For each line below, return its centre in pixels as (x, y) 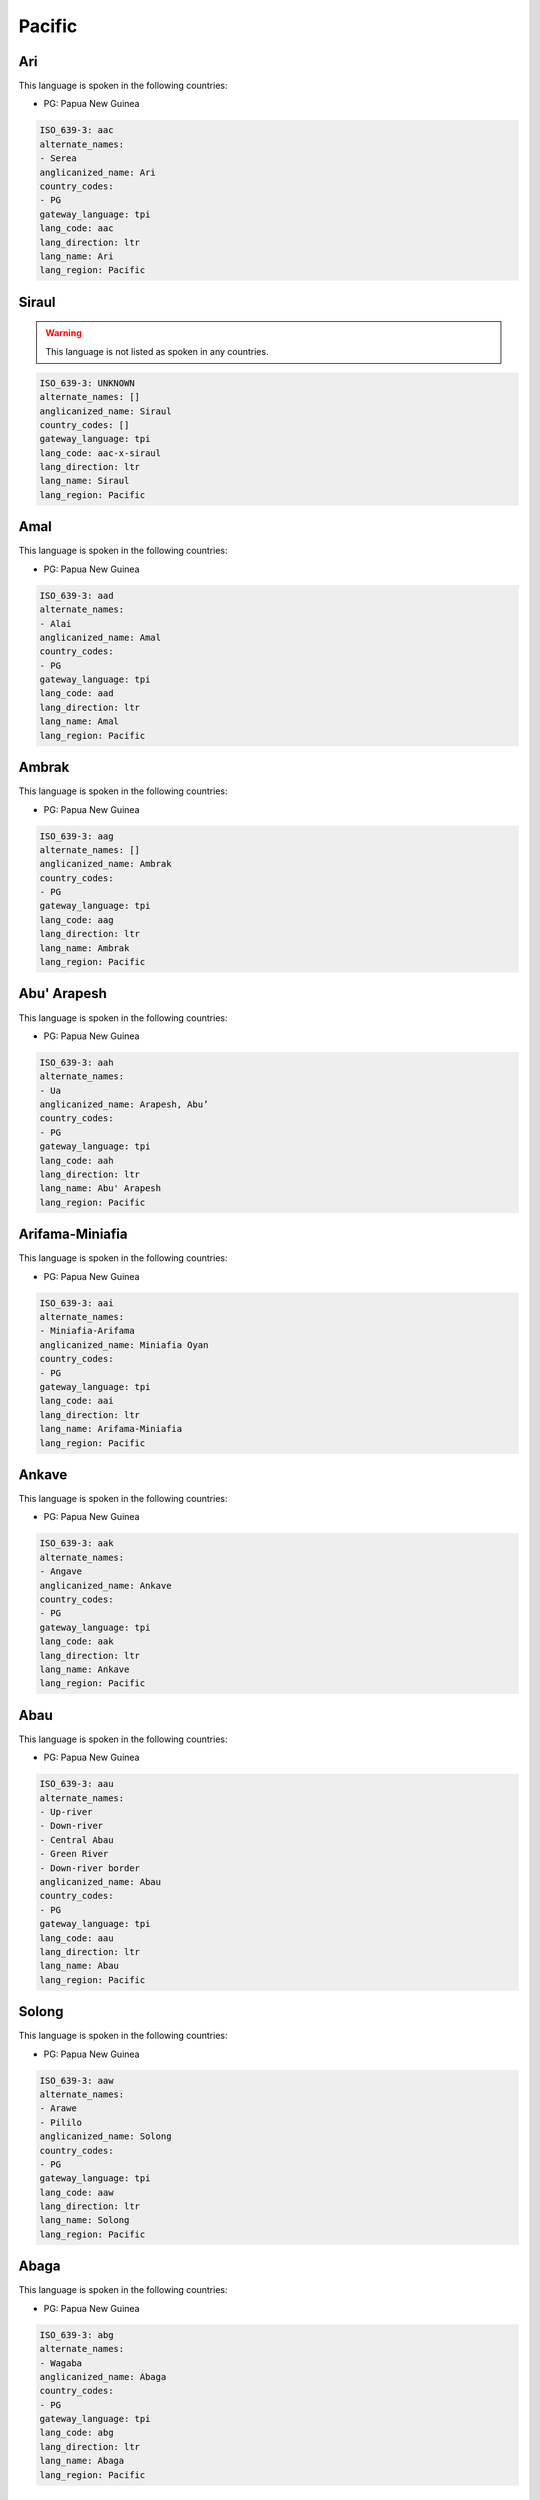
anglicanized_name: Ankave (105, 1585)
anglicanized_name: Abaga (103, 2376)
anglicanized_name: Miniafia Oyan (124, 1344)
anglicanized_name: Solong (105, 2136)
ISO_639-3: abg (76, 2334)
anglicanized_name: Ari (98, 172)
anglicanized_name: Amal (100, 637)
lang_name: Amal (79, 721)
